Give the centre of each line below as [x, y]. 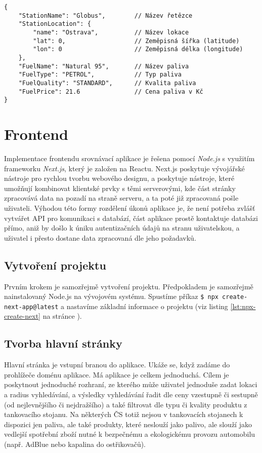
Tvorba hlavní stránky [63, 343]
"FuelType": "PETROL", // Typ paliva [100, 75]
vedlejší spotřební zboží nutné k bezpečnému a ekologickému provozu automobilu [130, 434]
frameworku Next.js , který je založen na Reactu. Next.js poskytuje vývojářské [124, 168]
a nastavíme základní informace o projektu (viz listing [144, 306]
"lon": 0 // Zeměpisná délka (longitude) [138, 49]
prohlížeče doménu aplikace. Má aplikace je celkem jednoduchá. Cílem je [117, 374]
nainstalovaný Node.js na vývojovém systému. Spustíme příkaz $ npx [111, 296]
